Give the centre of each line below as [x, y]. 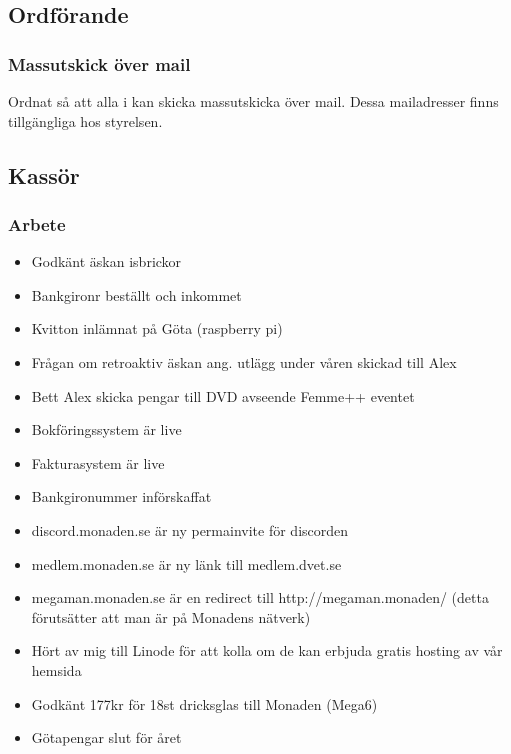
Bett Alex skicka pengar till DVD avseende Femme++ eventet [223, 395]
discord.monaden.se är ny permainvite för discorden [190, 529]
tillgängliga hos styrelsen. [85, 120]
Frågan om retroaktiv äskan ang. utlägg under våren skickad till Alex [244, 361]
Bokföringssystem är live [106, 429]
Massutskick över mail [99, 63]
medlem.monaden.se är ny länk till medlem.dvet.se [186, 563]
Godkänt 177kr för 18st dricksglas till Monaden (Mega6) [204, 703]
